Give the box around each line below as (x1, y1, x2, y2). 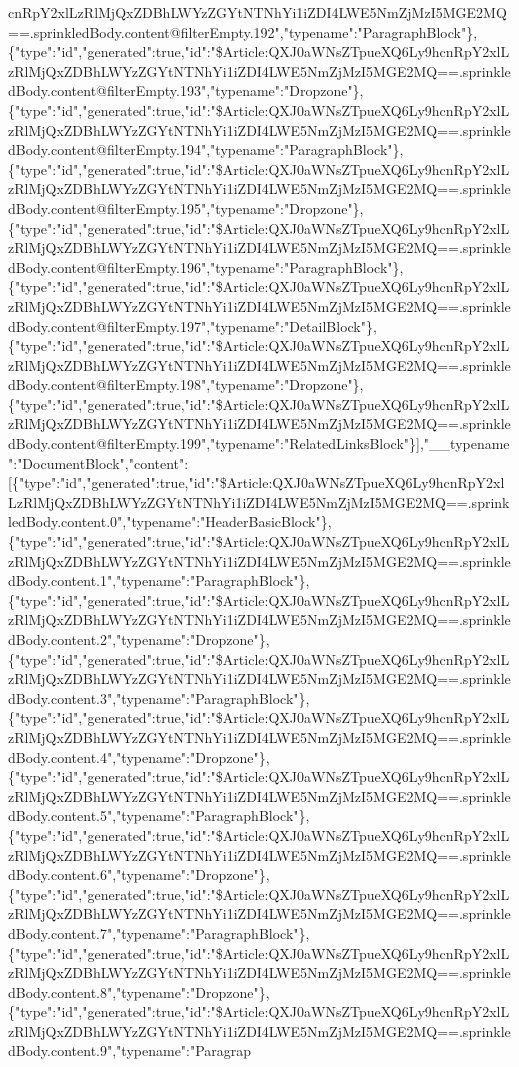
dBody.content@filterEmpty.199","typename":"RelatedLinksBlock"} (8, 433, 417, 454)
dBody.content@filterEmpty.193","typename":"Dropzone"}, (8, 80, 364, 101)
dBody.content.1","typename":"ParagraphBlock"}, (8, 570, 310, 591)
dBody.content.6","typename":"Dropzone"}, (8, 864, 270, 885)
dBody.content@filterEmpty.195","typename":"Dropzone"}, (8, 197, 364, 218)
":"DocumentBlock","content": (8, 452, 189, 473)
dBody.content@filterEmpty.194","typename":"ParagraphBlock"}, (8, 139, 404, 160)
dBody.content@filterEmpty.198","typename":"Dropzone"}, (8, 374, 364, 395)
